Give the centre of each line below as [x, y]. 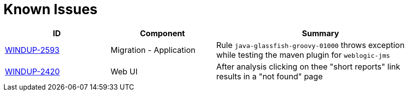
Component [162, 33]
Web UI [124, 71]
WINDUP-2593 [32, 50]
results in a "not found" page [270, 76]
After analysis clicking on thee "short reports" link [308, 66]
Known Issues [51, 9]
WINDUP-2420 [32, 71]
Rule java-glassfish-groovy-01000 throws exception [310, 45]
